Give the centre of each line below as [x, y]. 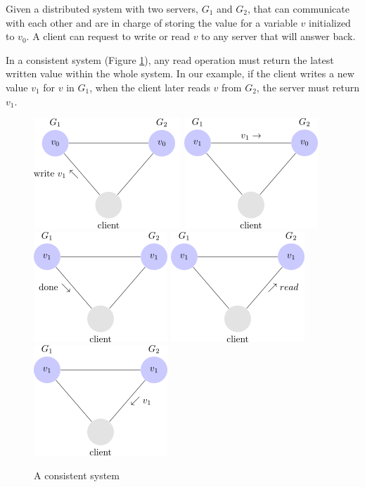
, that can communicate [298, 8]
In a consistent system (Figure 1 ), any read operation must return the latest [170, 59]
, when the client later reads [150, 87]
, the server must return [308, 87]
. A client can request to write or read [108, 36]
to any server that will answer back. [278, 36]
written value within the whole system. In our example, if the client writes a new [180, 73]
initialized [329, 22]
